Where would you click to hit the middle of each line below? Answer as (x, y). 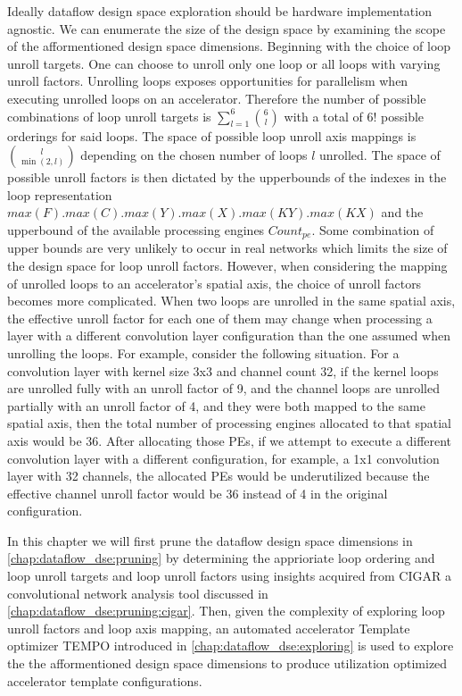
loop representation (60, 194)
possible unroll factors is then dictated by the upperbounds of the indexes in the (227, 177)
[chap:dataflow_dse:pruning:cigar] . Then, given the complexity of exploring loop (226, 611)
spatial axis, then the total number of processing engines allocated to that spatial (229, 423)
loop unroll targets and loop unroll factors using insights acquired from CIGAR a (229, 576)
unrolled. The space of (380, 155)
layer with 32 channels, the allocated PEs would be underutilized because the (219, 476)
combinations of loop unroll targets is (109, 116)
